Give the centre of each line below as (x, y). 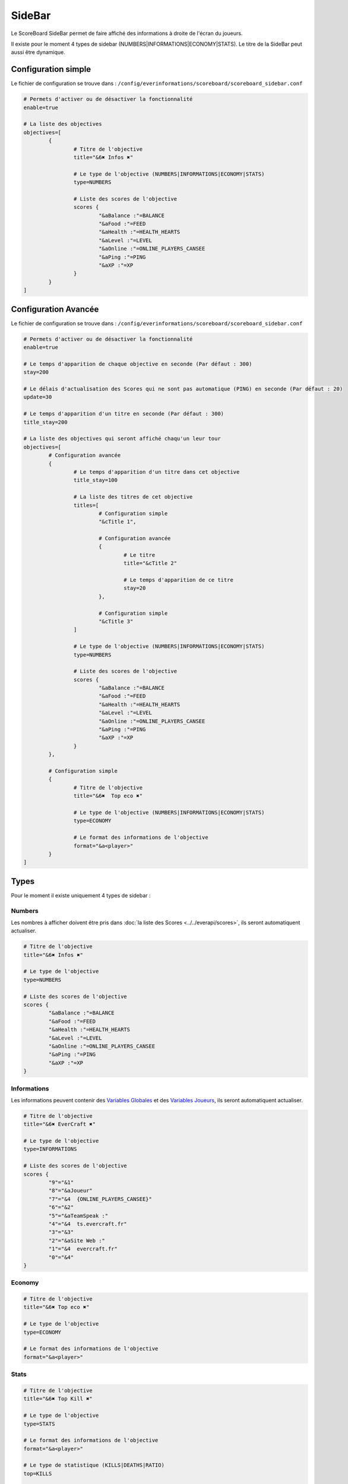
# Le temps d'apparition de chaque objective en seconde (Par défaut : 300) (138, 364)
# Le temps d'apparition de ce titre (179, 580)
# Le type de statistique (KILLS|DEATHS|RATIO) (94, 1465)
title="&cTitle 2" (151, 563)
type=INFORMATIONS (50, 1149)
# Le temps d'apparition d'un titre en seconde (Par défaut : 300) (124, 414)
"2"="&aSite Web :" (77, 1240)
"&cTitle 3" (116, 621)
